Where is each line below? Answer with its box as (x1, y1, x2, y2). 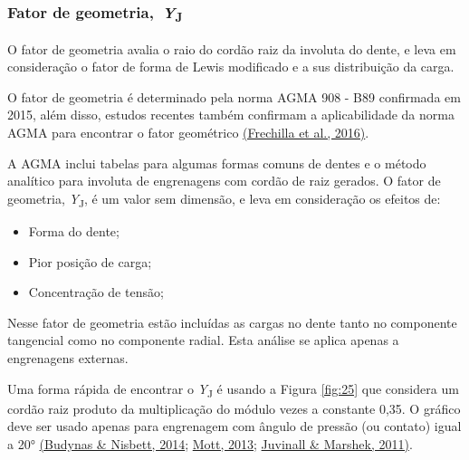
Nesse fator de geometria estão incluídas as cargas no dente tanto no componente (7, 312, 457, 331)
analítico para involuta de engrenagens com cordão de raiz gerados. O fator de (7, 171, 441, 190)
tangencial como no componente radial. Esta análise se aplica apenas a (7, 331, 399, 350)
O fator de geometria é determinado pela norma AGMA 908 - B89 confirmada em (7, 87, 461, 106)
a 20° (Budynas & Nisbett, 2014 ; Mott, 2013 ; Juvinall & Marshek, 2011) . (7, 434, 413, 453)
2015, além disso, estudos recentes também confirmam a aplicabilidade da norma (7, 105, 455, 124)
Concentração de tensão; (28, 283, 164, 302)
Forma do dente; (28, 221, 120, 240)
